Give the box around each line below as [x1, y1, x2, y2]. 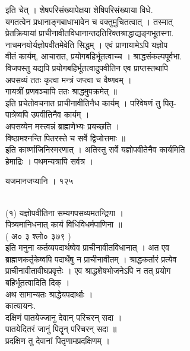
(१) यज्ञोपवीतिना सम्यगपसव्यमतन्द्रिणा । [5, 206, 123, 219]
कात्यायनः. [5, 299, 36, 312]
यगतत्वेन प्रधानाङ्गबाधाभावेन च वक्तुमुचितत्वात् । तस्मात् [5, 15, 173, 27]
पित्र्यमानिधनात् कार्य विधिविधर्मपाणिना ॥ [5, 218, 122, 230]
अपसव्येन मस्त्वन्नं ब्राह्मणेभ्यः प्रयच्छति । [5, 119, 120, 132]
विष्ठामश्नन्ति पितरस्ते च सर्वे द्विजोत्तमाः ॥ [5, 131, 125, 144]
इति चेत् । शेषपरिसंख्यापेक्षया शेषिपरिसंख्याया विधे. [5, 4, 153, 15]
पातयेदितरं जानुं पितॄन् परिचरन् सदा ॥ [5, 322, 117, 335]
